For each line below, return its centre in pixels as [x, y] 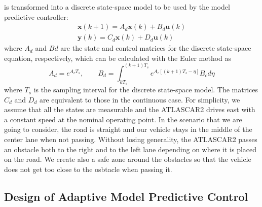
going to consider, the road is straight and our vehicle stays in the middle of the [128, 129]
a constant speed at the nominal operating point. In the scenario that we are [123, 119]
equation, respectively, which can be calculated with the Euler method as [118, 58]
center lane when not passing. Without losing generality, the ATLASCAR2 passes [131, 139]
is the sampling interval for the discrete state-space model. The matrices [146, 90]
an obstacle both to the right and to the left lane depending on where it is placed [130, 149]
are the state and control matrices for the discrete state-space [156, 48]
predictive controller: [36, 16]
